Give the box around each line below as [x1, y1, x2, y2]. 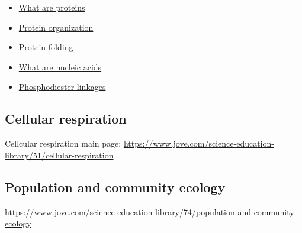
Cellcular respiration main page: [5, 137, 121, 150]
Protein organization [18, 21, 94, 33]
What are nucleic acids [18, 60, 102, 73]
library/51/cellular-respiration [5, 148, 114, 161]
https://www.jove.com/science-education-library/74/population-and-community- [5, 205, 297, 218]
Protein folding [18, 41, 73, 53]
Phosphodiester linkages [18, 80, 106, 93]
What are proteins [18, 1, 85, 13]
